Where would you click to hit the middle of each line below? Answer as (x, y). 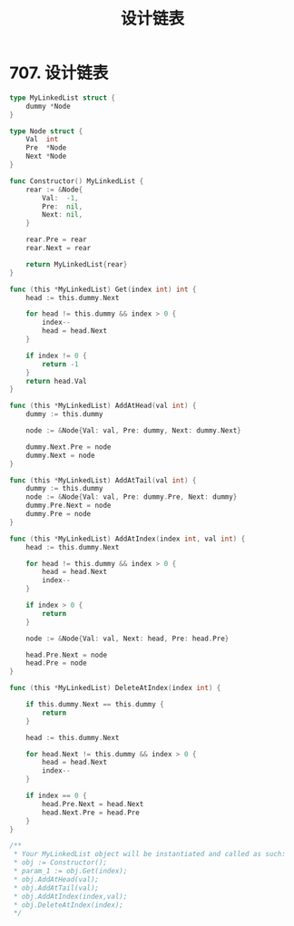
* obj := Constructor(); (60, 863)
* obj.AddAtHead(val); (56, 879)
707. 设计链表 (59, 73)
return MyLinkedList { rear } (77, 264)
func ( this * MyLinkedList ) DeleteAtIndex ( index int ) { (115, 688)
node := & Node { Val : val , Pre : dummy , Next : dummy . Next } (134, 431)
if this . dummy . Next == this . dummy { (95, 705)
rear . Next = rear (59, 249)
